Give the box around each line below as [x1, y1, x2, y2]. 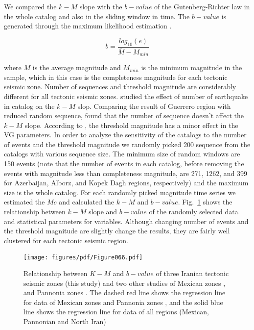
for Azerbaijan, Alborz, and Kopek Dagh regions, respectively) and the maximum [4, 178, 249, 188]
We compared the [4, 1, 57, 11]
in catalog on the [4, 101, 55, 111]
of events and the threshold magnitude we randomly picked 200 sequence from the [4, 139, 251, 149]
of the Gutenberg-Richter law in [154, 1, 250, 11]
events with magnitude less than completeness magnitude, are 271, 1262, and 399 [4, 168, 247, 178]
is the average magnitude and [32, 62, 121, 73]
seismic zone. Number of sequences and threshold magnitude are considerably [4, 81, 236, 92]
